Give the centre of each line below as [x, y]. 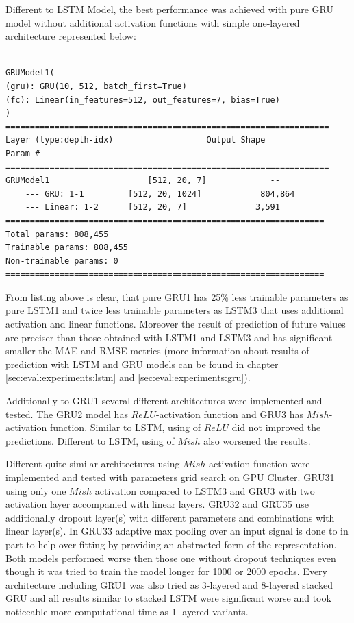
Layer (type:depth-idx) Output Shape [136, 140]
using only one [36, 490]
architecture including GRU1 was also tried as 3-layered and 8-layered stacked [169, 584]
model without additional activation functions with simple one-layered [153, 22]
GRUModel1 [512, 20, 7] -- [143, 181]
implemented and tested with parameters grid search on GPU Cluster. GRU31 [170, 477]
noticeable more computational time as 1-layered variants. [127, 611]
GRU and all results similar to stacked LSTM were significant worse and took [168, 598]
